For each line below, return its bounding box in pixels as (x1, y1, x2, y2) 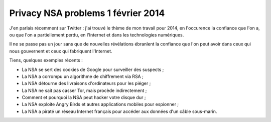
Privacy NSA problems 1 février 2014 (9, 7, 165, 18)
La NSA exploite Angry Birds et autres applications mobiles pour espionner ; (22, 101, 179, 107)
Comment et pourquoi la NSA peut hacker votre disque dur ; (22, 94, 146, 100)
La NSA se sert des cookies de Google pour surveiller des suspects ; (22, 66, 164, 72)
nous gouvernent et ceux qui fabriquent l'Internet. (9, 48, 112, 54)
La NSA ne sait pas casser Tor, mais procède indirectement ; (22, 87, 147, 93)
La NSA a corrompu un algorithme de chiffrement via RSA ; (22, 73, 144, 79)
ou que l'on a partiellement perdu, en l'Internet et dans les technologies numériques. (9, 31, 184, 37)
